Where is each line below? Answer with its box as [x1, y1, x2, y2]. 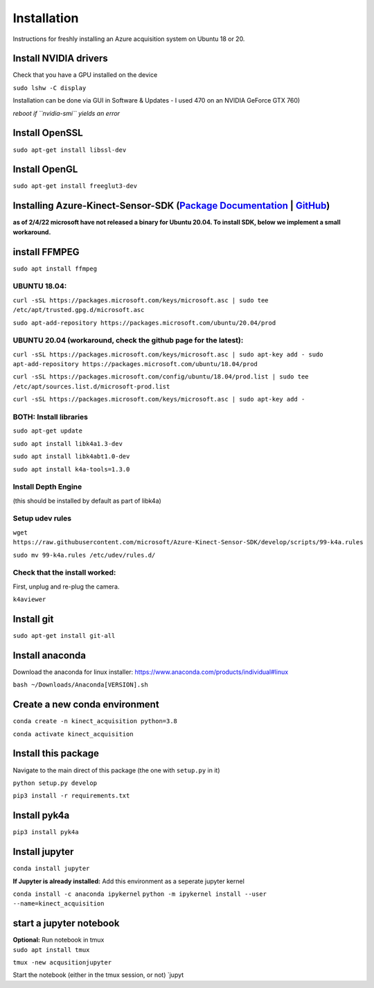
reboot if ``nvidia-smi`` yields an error [12, 109, 121, 117]
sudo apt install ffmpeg [12, 264, 97, 272]
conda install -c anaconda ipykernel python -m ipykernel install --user [12, 890, 267, 898]
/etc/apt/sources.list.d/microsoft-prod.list [12, 382, 170, 390]
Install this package [12, 747, 100, 759]
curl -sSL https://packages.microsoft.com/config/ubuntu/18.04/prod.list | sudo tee [12, 373, 309, 381]
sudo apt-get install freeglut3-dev [12, 182, 138, 190]
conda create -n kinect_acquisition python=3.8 [12, 718, 178, 725]
